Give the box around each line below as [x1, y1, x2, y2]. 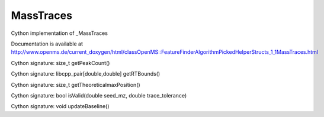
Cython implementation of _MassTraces [11, 30, 108, 37]
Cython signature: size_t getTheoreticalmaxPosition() [11, 81, 140, 88]
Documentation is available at [11, 40, 83, 47]
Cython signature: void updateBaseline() [11, 103, 110, 110]
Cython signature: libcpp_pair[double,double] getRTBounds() [11, 70, 161, 77]
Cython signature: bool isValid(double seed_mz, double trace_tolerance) [11, 92, 187, 99]
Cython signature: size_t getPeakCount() [11, 59, 110, 66]
